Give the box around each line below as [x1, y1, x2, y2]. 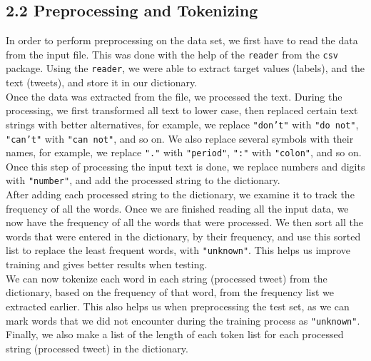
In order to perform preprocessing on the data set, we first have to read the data [6, 33, 358, 48]
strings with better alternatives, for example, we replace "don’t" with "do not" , [6, 116, 359, 131]
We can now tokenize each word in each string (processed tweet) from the [6, 270, 327, 285]
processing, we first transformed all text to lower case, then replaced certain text [6, 103, 358, 118]
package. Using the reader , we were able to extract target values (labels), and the [6, 61, 365, 76]
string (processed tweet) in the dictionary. [6, 340, 188, 355]
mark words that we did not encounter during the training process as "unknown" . [6, 312, 360, 327]
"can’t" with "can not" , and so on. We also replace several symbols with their [6, 131, 354, 146]
